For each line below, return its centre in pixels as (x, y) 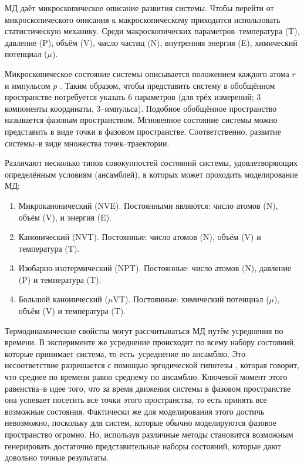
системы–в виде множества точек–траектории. (87, 143)
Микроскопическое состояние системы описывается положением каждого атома (147, 73)
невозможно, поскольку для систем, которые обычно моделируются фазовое (141, 423)
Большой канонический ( (63, 299)
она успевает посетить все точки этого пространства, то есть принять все (136, 400)
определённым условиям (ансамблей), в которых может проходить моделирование (151, 174)
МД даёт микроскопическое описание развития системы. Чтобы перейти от (139, 8)
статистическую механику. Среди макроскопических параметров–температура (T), (152, 31)
